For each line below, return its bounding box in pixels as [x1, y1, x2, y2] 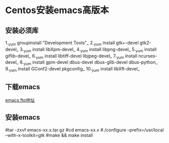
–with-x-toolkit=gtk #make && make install [5, 132, 93, 138]
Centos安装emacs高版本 [5, 5, 109, 16]
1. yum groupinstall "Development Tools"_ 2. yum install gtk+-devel [5, 40, 139, 47]
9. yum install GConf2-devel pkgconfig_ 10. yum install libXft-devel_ [5, 66, 140, 73]
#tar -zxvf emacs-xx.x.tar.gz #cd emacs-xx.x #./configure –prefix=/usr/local [5, 126, 164, 133]
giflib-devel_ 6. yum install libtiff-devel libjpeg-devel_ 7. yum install [5, 53, 138, 60]
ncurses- [138, 53, 157, 59]
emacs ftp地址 [5, 97, 35, 103]
